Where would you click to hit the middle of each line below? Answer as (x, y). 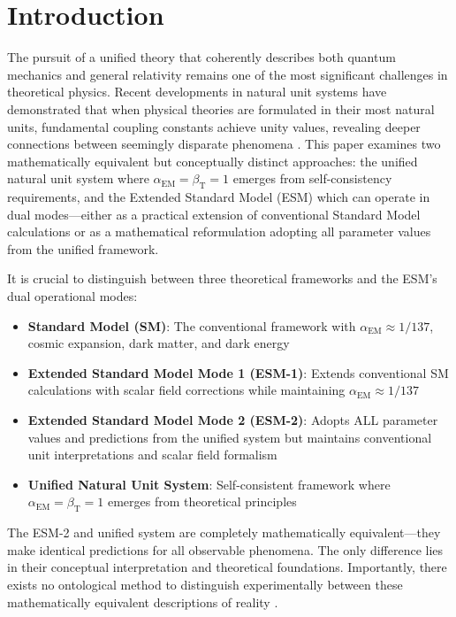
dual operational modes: (72, 296)
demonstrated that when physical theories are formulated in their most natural (221, 108)
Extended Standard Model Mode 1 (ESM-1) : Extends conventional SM (238, 372)
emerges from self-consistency (312, 178)
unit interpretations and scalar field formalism (152, 455)
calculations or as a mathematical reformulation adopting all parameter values (219, 231)
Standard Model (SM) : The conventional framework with (192, 325)
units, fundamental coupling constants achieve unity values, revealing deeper (214, 126)
